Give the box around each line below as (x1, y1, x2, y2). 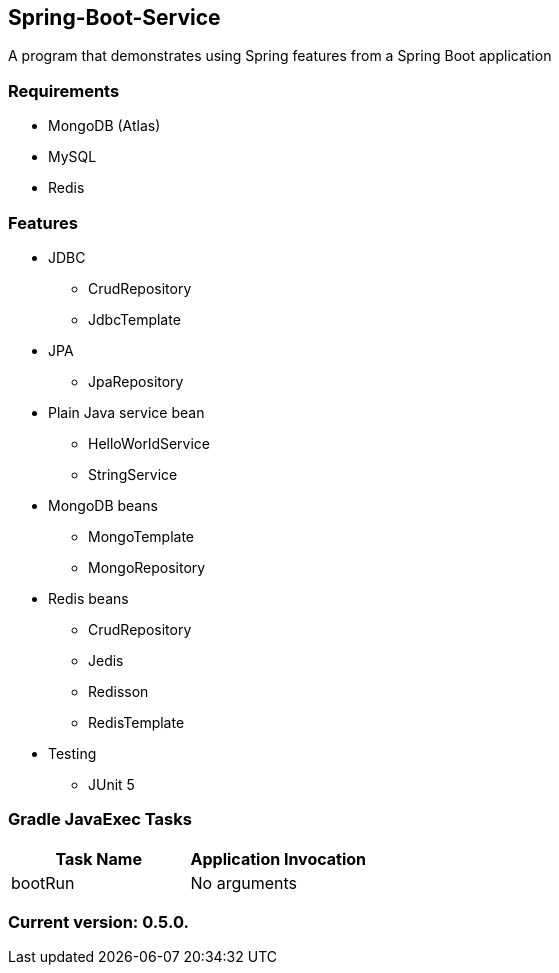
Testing (48, 744, 97, 762)
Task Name (55, 848, 142, 869)
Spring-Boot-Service (8, 5, 221, 30)
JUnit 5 (88, 775, 135, 793)
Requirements (8, 80, 120, 101)
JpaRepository (88, 372, 184, 390)
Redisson (88, 682, 149, 700)
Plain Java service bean (48, 403, 205, 421)
